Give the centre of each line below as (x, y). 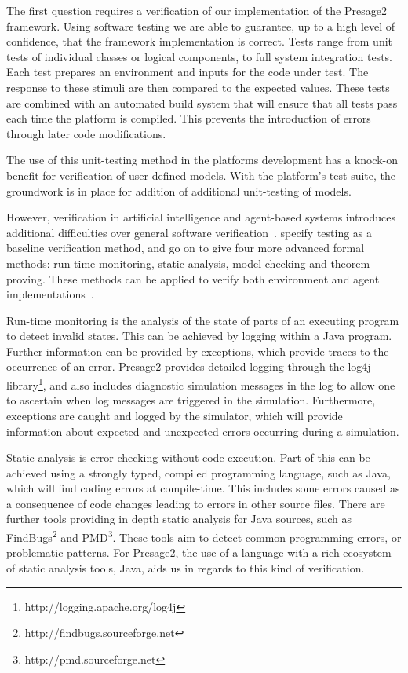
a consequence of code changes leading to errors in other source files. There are (196, 503)
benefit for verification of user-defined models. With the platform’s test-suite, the (201, 175)
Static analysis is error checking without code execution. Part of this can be (188, 457)
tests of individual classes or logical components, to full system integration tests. (199, 56)
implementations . (50, 294)
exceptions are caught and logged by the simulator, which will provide (175, 415)
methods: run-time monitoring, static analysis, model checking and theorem (188, 263)
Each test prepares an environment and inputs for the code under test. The (188, 72)
